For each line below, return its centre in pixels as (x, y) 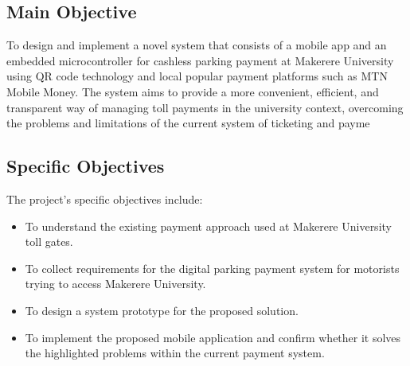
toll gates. (49, 241)
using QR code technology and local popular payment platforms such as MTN (197, 76)
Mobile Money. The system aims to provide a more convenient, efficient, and (193, 91)
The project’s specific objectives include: (105, 199)
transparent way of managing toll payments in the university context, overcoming (205, 107)
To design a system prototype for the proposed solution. (162, 310)
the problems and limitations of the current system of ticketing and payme (188, 123)
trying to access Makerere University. (115, 284)
